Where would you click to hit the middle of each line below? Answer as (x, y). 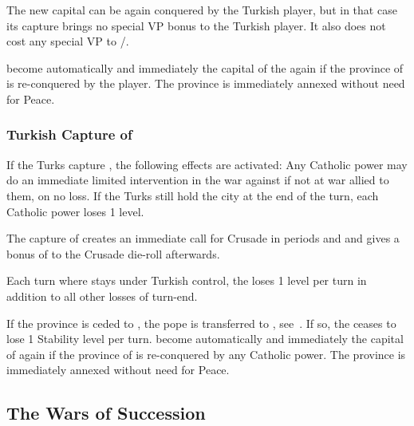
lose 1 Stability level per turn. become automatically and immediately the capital (205, 339)
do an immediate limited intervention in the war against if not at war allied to (198, 180)
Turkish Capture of (69, 134)
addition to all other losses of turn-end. (102, 296)
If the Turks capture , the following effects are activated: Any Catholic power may (207, 164)
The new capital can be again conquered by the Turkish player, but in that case (202, 10)
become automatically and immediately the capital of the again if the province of (205, 67)
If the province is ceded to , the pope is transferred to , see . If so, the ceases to (201, 323)
